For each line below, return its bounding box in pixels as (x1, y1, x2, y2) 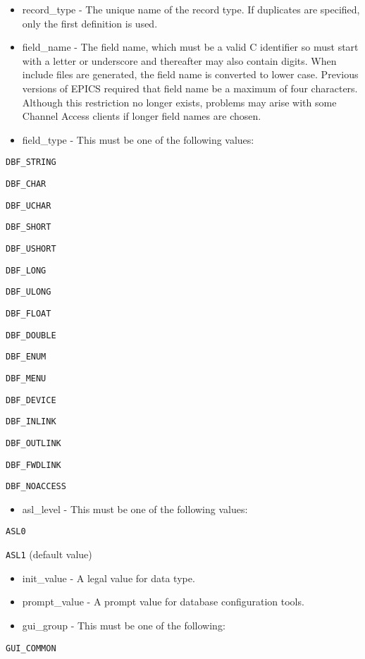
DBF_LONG (6, 265, 47, 276)
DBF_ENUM (6, 352, 47, 362)
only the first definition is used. (22, 16, 158, 30)
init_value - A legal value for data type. (22, 570, 195, 585)
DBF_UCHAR (6, 200, 51, 211)
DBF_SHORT (6, 222, 51, 233)
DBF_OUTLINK (6, 438, 61, 448)
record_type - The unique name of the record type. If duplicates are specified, (22, 2, 360, 16)
